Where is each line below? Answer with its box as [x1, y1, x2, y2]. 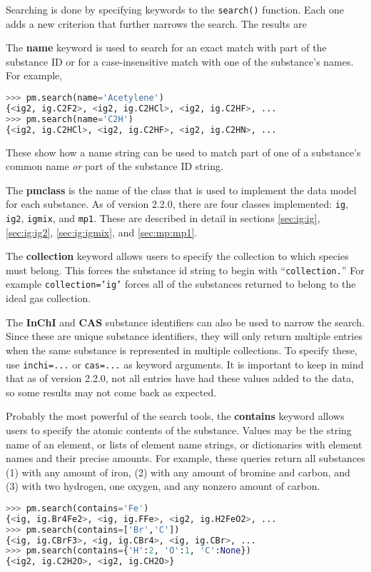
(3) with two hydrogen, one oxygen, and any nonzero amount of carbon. [6, 478, 320, 493]
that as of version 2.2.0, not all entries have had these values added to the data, [6, 371, 355, 386]
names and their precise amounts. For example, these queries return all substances [6, 451, 365, 466]
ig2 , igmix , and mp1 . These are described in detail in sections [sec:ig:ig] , [6, 210, 320, 225]
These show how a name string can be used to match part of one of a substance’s [6, 144, 361, 159]
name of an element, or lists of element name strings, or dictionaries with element [6, 436, 362, 451]
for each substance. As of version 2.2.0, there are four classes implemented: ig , [6, 196, 349, 211]
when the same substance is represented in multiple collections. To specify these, [6, 342, 357, 357]
